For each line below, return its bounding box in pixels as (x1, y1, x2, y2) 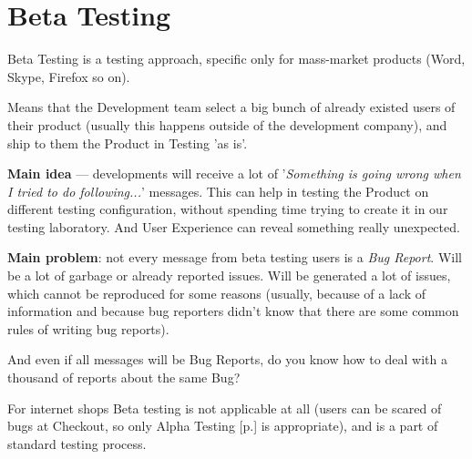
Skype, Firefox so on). (7, 66, 130, 86)
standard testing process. (7, 433, 147, 453)
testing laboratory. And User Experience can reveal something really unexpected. (7, 217, 460, 236)
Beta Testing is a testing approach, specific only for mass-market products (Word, (7, 49, 466, 68)
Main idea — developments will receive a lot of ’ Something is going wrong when (7, 164, 461, 183)
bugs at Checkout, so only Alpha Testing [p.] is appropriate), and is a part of (7, 416, 438, 435)
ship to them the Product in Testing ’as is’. (7, 133, 248, 152)
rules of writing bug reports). (7, 319, 169, 338)
